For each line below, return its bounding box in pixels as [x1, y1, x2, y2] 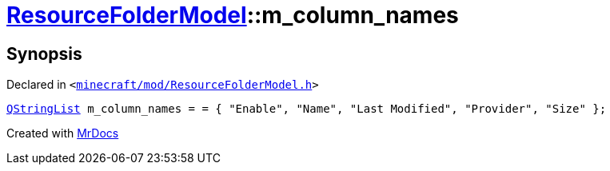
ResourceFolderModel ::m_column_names [6, 2, 459, 29]
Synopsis [6, 43, 82, 64]
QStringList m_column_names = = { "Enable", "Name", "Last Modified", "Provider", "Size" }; [6, 102, 607, 116]
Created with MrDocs [6, 126, 119, 141]
